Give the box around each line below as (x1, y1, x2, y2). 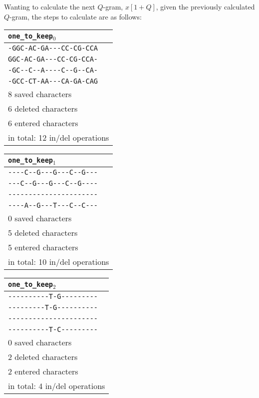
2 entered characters (8, 365, 78, 377)
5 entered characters (8, 241, 78, 253)
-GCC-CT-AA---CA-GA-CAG (8, 77, 98, 86)
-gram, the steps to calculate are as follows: (9, 11, 142, 22)
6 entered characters (8, 117, 78, 129)
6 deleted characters (8, 103, 78, 115)
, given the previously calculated (156, 2, 255, 12)
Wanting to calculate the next (4, 2, 95, 12)
